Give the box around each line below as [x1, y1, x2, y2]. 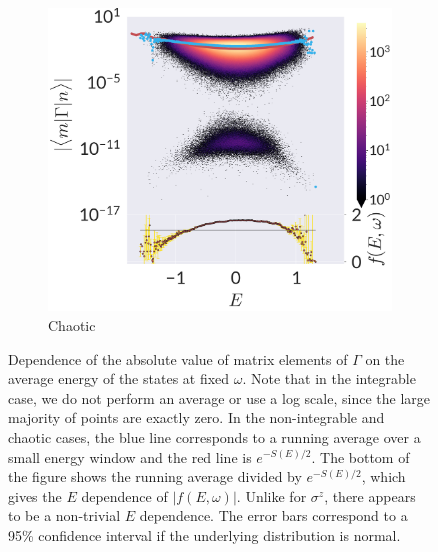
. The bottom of [311, 446, 410, 467]
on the [365, 348, 405, 369]
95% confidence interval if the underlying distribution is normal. [8, 524, 401, 545]
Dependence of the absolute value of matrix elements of [8, 348, 348, 369]
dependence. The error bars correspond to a [139, 505, 408, 526]
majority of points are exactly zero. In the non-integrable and [8, 407, 385, 428]
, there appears [324, 485, 416, 506]
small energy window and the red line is [8, 446, 252, 467]
